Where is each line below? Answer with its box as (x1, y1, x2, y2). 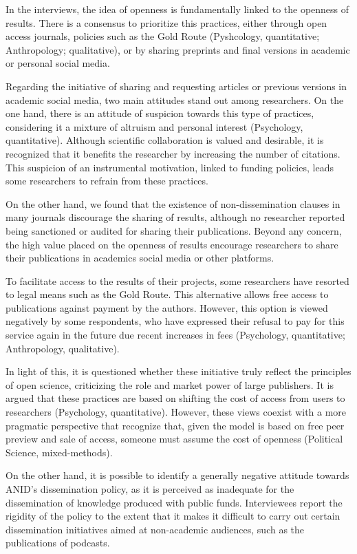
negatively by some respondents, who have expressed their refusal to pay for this (6, 314, 345, 328)
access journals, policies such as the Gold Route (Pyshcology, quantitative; (6, 29, 320, 43)
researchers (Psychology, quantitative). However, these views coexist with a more (6, 405, 347, 419)
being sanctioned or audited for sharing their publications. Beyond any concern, (6, 223, 342, 237)
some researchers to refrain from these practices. (6, 173, 208, 188)
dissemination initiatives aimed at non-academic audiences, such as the (6, 522, 305, 536)
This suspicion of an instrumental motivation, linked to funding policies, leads (6, 160, 334, 174)
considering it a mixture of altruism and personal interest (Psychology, (6, 119, 303, 134)
